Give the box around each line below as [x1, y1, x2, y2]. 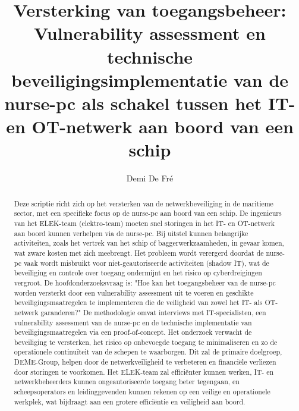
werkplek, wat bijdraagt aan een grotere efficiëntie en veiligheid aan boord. [14, 396, 246, 406]
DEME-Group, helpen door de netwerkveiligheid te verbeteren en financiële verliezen [14, 357, 276, 367]
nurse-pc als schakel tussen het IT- [4, 90, 295, 115]
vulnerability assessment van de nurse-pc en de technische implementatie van [14, 317, 252, 327]
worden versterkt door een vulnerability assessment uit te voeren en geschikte [14, 287, 254, 297]
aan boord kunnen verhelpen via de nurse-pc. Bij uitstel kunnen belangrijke [14, 228, 248, 238]
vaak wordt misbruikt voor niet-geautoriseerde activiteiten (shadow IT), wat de [23, 258, 269, 268]
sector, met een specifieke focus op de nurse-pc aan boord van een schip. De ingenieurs [14, 208, 282, 218]
